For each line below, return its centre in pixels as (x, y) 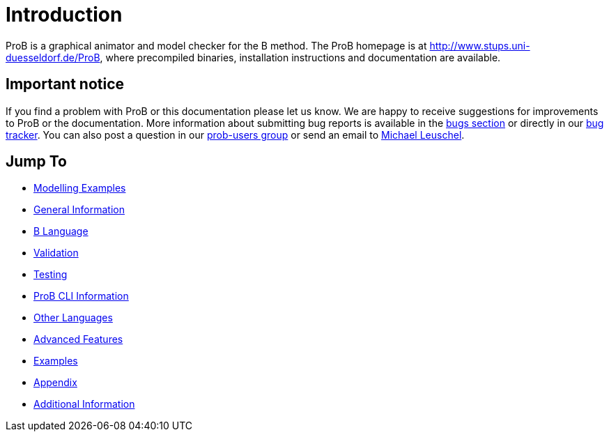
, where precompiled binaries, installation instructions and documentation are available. (300, 57)
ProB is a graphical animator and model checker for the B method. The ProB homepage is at (216, 45)
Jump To (36, 162)
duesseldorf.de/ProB (53, 57)
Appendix (55, 383)
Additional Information (84, 404)
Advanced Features (78, 339)
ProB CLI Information (81, 296)
